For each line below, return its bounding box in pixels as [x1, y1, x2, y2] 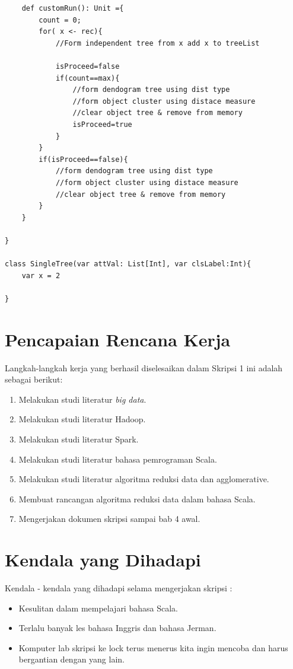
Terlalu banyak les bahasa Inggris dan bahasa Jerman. [18, 622, 216, 634]
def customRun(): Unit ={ [21, 4, 124, 12]
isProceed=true [72, 120, 132, 129]
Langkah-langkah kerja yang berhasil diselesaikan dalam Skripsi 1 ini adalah [5, 361, 283, 374]
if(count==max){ [55, 74, 120, 82]
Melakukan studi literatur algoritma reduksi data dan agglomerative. [18, 473, 269, 485]
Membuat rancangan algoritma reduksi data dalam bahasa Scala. [18, 492, 256, 505]
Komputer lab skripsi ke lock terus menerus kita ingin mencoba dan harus [18, 641, 288, 654]
